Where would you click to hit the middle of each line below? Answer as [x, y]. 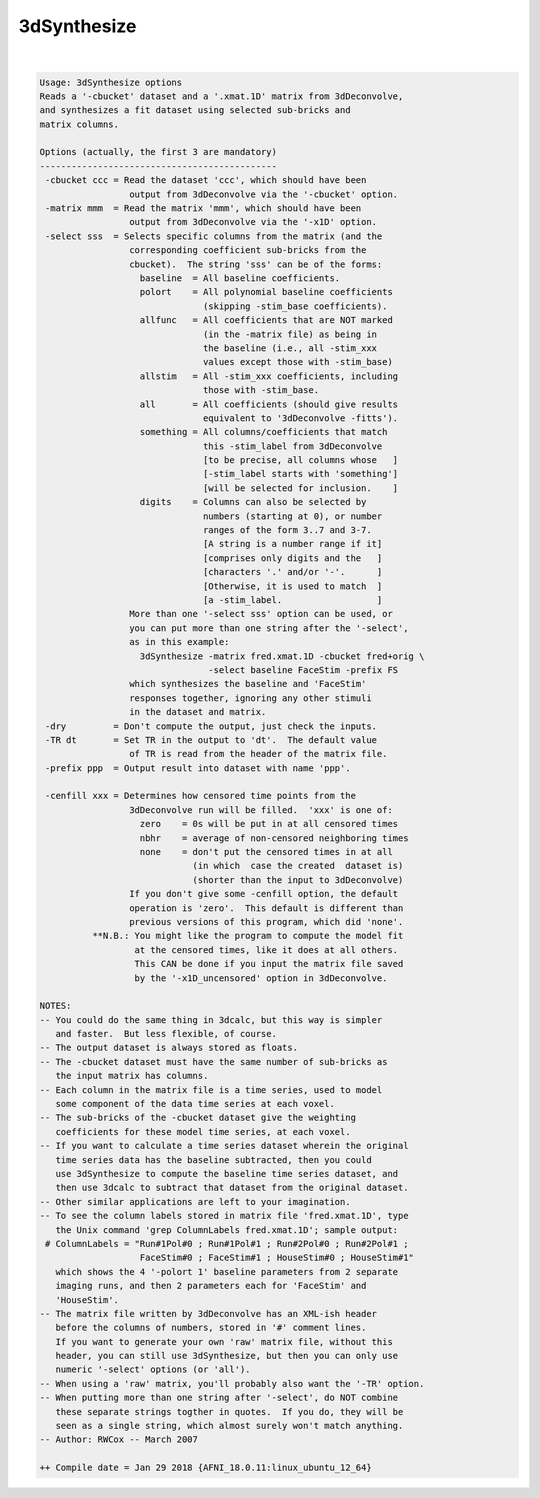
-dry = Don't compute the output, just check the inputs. [211, 726]
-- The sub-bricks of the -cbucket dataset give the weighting [198, 1118]
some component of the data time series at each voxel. [195, 1104]
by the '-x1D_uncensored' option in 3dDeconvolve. [261, 978]
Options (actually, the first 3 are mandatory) [158, 152]
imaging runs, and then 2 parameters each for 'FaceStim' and [211, 1286]
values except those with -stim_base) [298, 362]
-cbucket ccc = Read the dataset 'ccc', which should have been [206, 180]
